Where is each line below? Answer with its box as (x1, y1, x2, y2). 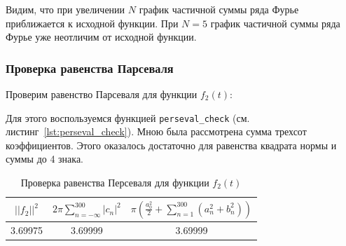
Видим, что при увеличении (6, 2, 125, 16)
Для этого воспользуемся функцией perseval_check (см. (6, 110, 250, 125)
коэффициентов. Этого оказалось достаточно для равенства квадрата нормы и (6, 137, 337, 152)
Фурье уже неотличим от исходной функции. (6, 29, 197, 44)
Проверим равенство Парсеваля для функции (6, 87, 198, 101)
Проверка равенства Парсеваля (6, 59, 174, 76)
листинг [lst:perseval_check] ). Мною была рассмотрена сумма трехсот (6, 124, 307, 139)
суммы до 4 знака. (6, 151, 84, 166)
